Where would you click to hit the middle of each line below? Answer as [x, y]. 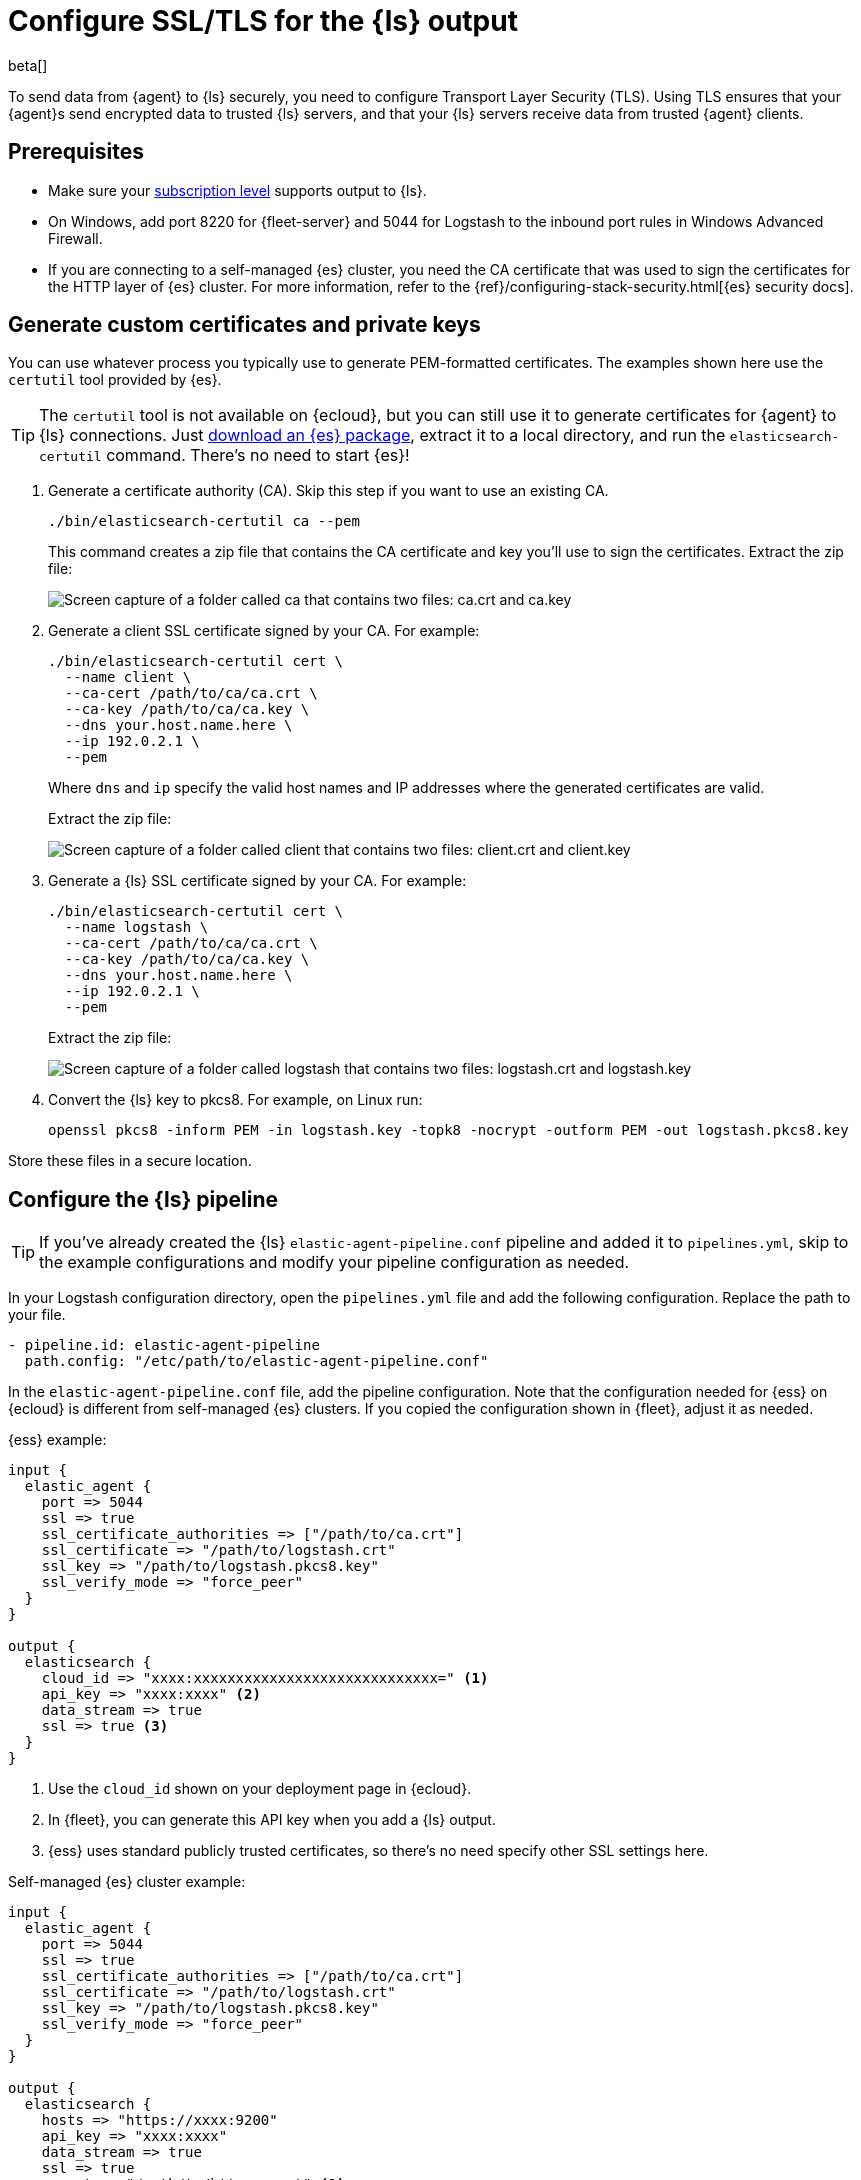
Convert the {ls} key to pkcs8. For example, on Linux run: [235, 1100]
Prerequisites [76, 152]
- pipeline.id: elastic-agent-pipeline [164, 1345]
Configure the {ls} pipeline [143, 1199]
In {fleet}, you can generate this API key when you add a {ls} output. [272, 1820]
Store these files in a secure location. [130, 1161]
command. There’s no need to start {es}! [258, 455]
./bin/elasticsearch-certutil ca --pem [204, 521]
